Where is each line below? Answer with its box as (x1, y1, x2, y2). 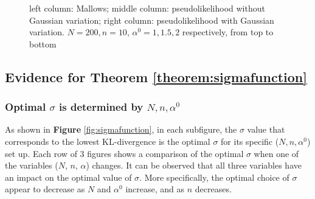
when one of (254, 147, 299, 159)
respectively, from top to (182, 26, 274, 38)
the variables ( (5, 159, 58, 172)
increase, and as (125, 183, 185, 195)
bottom (29, 37, 57, 50)
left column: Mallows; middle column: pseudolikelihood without (29, 2, 265, 14)
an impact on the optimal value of (5, 170, 132, 183)
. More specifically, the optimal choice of (139, 170, 289, 183)
